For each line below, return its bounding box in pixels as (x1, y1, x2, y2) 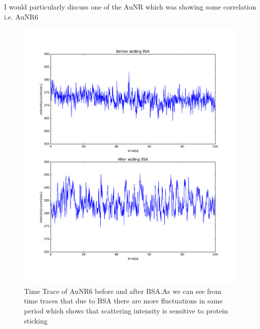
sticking (24, 315, 48, 325)
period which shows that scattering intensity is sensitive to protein (24, 305, 228, 315)
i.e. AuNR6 (4, 11, 39, 22)
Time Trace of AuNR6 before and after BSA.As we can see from (24, 285, 221, 296)
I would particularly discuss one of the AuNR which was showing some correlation (4, 2, 256, 12)
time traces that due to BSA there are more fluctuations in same (24, 295, 223, 306)
